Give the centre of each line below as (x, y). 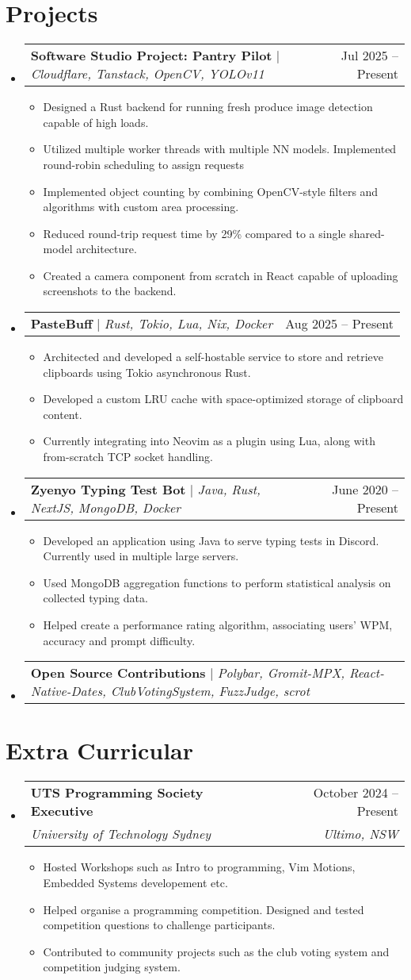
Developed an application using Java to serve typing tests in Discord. (211, 540)
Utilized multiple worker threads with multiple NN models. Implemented (220, 149)
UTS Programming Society (117, 793)
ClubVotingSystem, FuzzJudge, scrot (210, 691)
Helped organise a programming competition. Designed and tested (204, 909)
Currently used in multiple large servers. (141, 556)
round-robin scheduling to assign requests (143, 164)
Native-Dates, (68, 691)
